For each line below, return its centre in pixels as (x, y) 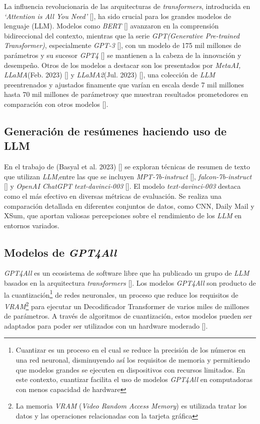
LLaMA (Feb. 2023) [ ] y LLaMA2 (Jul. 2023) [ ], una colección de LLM (110, 75)
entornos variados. (32, 225)
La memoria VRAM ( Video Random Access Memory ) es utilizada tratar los (131, 406)
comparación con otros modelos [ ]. (56, 104)
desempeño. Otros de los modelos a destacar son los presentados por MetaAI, (122, 65)
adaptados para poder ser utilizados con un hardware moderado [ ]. (106, 325)
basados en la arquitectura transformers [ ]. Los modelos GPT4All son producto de (130, 283)
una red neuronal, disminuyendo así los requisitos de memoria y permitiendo (133, 359)
